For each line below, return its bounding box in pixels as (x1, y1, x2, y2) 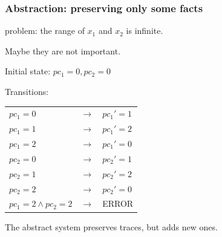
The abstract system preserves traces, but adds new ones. (5, 220, 218, 233)
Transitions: (5, 85, 49, 97)
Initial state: (5, 65, 51, 77)
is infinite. (126, 24, 163, 37)
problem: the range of (5, 24, 85, 37)
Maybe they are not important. (5, 44, 121, 57)
